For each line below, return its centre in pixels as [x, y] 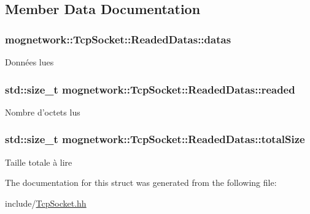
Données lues [29, 62]
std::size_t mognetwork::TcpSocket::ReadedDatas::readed [150, 89]
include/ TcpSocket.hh [46, 203]
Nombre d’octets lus [43, 112]
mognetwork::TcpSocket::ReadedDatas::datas [118, 39]
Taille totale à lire [39, 162]
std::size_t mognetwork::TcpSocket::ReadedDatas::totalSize [155, 139]
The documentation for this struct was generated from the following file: [141, 183]
